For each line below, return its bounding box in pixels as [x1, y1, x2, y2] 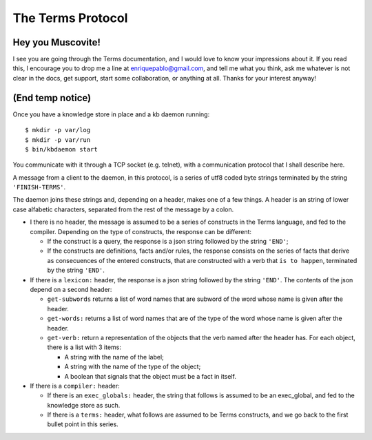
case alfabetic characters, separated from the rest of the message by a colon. [12, 205, 234, 213]
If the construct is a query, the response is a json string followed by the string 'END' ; [47, 238, 289, 246]
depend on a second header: [30, 286, 112, 293]
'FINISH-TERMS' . [12, 183, 66, 191]
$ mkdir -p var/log [25, 126, 91, 134]
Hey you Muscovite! [12, 36, 101, 48]
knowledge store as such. [47, 401, 121, 409]
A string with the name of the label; [64, 353, 165, 361]
